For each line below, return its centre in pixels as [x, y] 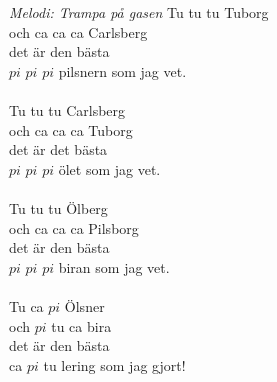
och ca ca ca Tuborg [71, 129]
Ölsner [84, 305]
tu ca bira [81, 325]
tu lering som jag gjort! [114, 364]
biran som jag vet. [114, 266]
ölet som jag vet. [109, 168]
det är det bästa [58, 149]
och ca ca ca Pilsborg [74, 227]
